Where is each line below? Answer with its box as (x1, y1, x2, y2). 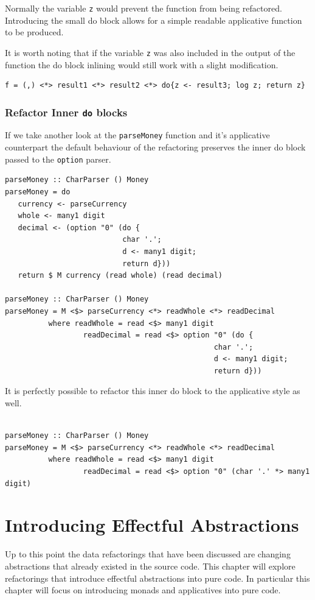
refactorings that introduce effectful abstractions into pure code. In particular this (5, 571, 310, 584)
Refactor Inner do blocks (5, 104, 128, 119)
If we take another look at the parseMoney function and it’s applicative (5, 129, 270, 141)
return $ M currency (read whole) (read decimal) (18, 271, 223, 280)
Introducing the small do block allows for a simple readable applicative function (5, 13, 302, 26)
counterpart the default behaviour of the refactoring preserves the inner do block (5, 141, 306, 154)
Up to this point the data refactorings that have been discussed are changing (5, 548, 291, 560)
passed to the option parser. (5, 152, 111, 165)
